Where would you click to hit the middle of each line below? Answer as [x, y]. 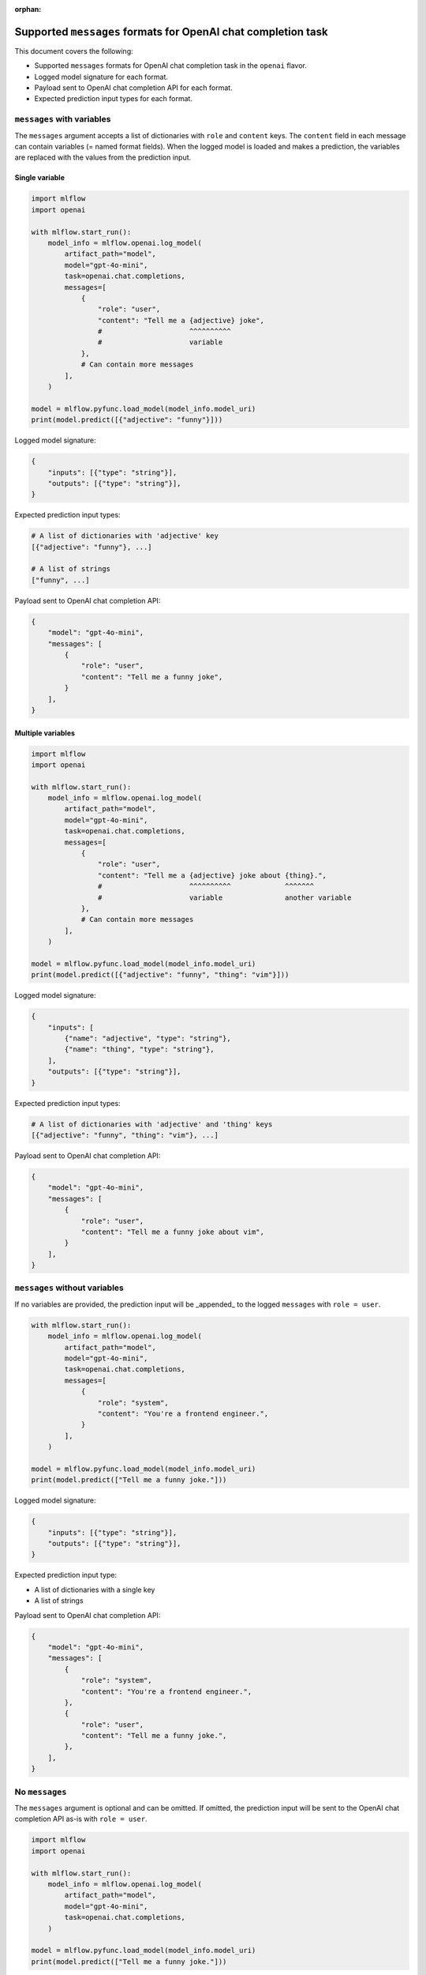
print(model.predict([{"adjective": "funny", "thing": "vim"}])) [160, 975]
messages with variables [63, 119]
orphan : [28, 9]
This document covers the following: [74, 51]
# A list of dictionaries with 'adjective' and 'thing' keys [152, 1124]
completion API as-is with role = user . [81, 1819]
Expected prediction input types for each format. [114, 99]
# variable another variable [224, 897]
